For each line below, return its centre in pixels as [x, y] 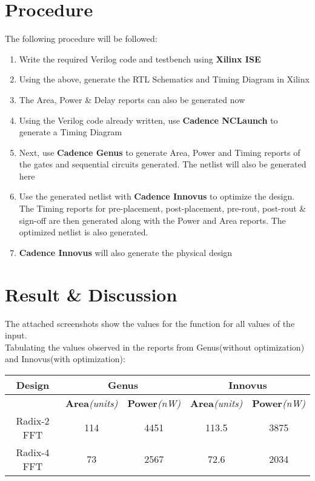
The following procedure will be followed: [81, 39]
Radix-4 [33, 452]
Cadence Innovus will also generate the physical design [126, 252]
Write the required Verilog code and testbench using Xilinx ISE [140, 59]
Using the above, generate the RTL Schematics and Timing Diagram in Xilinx [164, 79]
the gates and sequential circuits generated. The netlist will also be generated [163, 164]
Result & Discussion [91, 294]
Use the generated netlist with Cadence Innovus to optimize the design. [157, 196]
